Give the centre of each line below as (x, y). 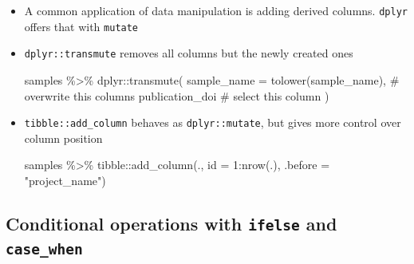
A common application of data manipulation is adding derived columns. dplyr (216, 10)
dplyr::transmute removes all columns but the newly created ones (189, 53)
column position (63, 138)
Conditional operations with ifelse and (172, 223)
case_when (44, 249)
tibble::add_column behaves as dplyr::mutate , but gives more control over (213, 122)
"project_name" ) (65, 180)
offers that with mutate (81, 26)
